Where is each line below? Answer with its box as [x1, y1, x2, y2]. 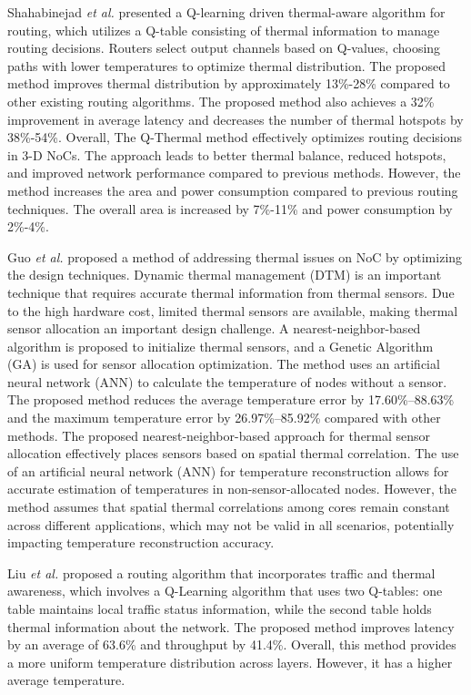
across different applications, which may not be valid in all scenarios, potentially [7, 515, 455, 534]
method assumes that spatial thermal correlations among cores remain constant [7, 497, 450, 516]
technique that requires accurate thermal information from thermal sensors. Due [7, 282, 455, 302]
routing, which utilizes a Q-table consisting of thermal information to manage [7, 20, 440, 39]
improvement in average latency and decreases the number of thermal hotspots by [7, 109, 464, 128]
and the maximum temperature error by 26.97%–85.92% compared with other [7, 408, 441, 427]
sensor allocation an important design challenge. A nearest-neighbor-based [7, 319, 421, 338]
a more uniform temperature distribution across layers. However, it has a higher [7, 652, 453, 671]
